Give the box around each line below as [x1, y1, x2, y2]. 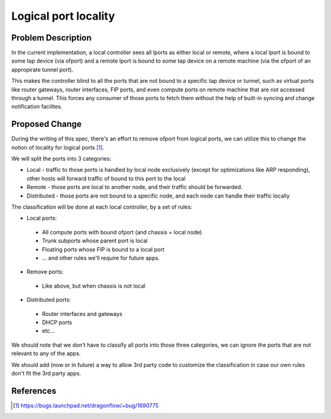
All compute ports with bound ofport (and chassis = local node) [42, 228, 202, 236]
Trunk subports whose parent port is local [42, 237, 148, 245]
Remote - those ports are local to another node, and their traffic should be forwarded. [26, 183, 243, 191]
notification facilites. [11, 103, 63, 110]
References [11, 385, 56, 396]
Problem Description [11, 33, 92, 43]
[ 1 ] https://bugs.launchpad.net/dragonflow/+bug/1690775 [13, 402, 159, 409]
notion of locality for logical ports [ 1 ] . [11, 144, 104, 151]
